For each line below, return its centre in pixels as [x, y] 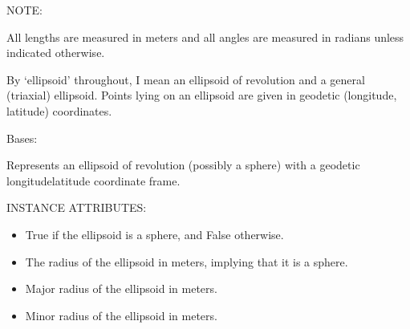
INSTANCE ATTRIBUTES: [77, 207]
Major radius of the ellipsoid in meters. [121, 288]
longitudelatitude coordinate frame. [93, 180]
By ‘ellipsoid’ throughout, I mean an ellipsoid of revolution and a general [186, 79]
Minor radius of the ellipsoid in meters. [121, 315]
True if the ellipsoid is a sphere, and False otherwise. [154, 234]
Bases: [22, 138]
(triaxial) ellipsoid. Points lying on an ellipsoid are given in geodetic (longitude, [202, 95]
